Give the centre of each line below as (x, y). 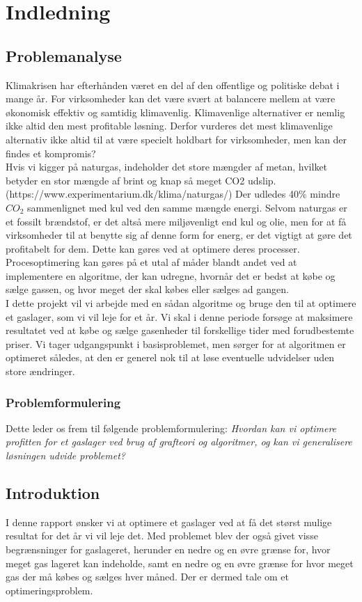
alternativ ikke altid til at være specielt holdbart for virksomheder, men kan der (176, 139)
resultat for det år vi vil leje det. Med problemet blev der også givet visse (162, 536)
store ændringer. (40, 371)
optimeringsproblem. (49, 590)
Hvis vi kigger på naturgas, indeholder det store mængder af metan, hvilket (167, 167)
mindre (325, 194)
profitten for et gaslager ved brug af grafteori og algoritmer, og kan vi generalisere (179, 442)
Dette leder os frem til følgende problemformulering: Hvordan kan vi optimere (171, 428)
